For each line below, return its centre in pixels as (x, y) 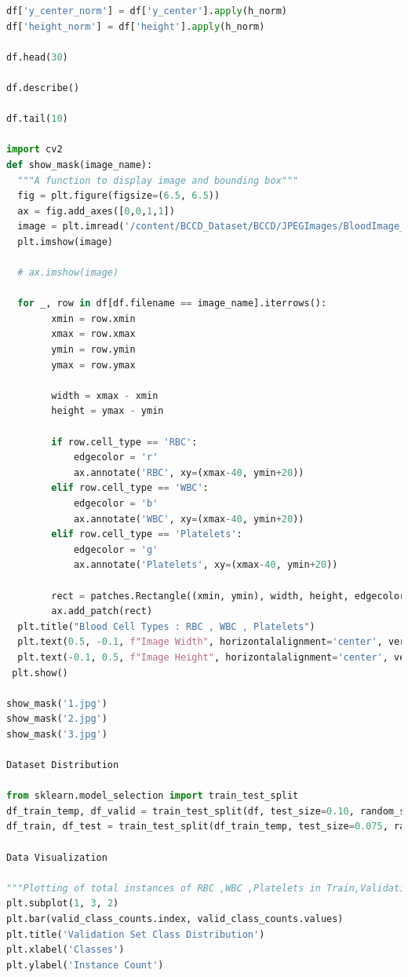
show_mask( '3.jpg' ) (57, 734)
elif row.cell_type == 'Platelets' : (147, 534)
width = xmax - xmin (105, 395)
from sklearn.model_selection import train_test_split (153, 796)
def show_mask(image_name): (80, 165)
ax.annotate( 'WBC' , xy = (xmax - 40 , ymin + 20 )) (189, 519)
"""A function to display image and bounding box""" (158, 180)
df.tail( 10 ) (37, 119)
